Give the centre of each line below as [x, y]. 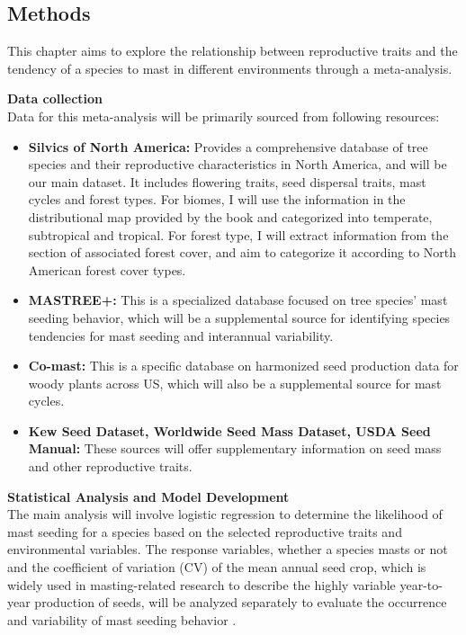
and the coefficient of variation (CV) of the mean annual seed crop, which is [217, 567]
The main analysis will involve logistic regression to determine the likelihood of [225, 514]
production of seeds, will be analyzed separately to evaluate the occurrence [241, 602]
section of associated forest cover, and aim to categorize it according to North [242, 252]
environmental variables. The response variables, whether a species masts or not [228, 549]
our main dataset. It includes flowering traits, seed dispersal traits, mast [227, 181]
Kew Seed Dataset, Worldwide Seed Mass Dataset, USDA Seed [229, 430]
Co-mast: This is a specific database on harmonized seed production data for [243, 366]
